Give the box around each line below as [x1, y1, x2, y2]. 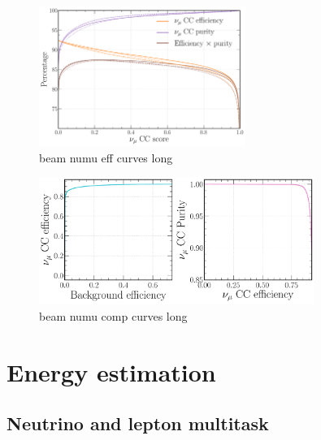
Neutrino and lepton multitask [7, 411, 269, 436]
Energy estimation [7, 355, 216, 388]
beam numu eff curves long [39, 149, 173, 166]
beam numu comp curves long [39, 307, 188, 324]
